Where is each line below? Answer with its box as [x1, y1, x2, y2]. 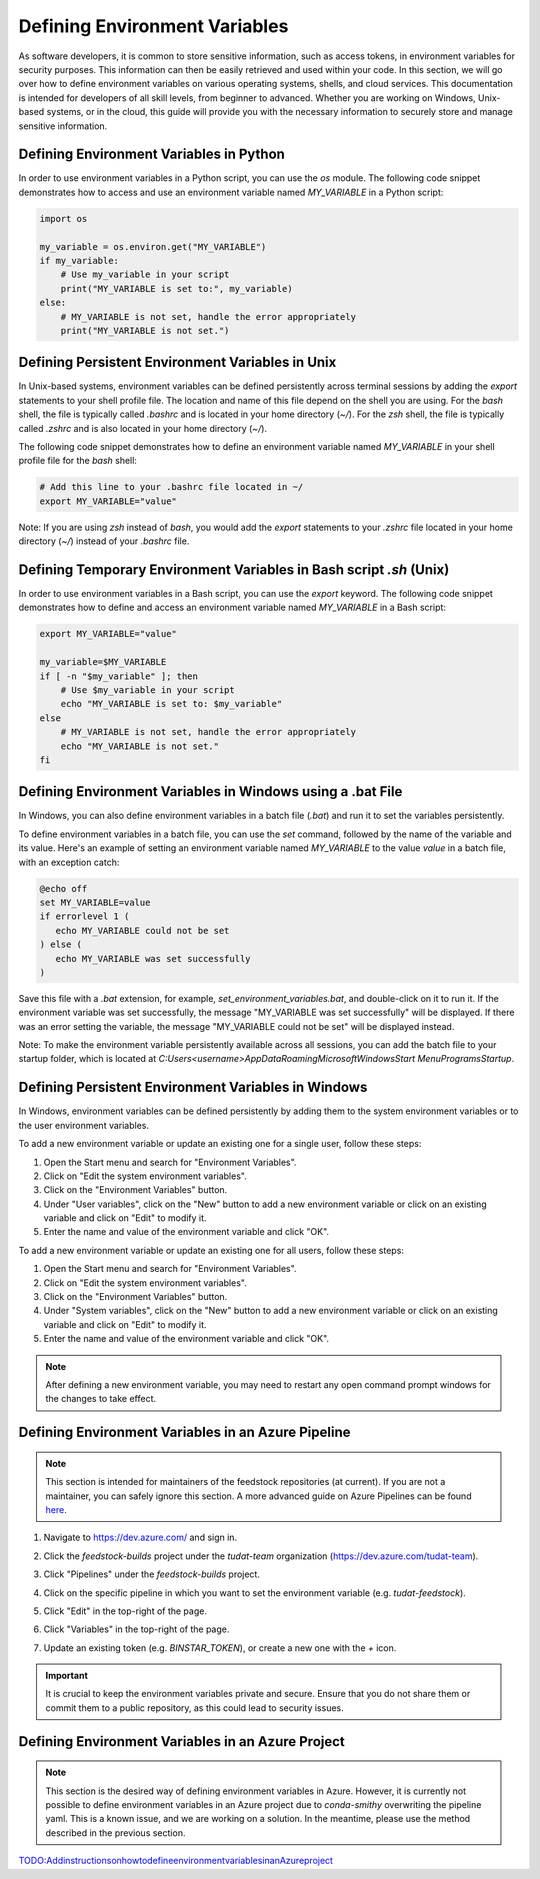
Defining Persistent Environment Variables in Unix [18, 354, 337, 371]
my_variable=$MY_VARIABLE [39, 656, 167, 668]
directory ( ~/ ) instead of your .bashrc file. [18, 535, 190, 547]
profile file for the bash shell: [18, 455, 137, 467]
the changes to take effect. [45, 1393, 157, 1405]
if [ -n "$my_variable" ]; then [39, 670, 199, 682]
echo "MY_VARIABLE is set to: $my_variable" [60, 698, 283, 710]
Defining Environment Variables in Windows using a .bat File [18, 783, 403, 800]
